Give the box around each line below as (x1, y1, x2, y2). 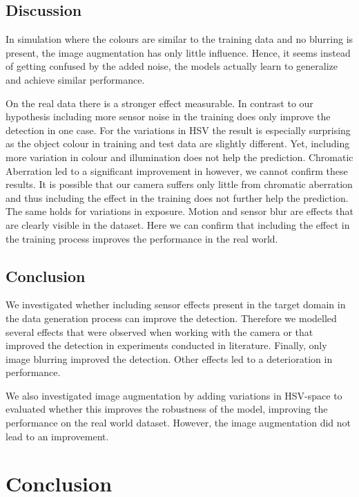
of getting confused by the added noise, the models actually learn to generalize (6, 59, 338, 73)
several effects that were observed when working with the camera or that (6, 324, 313, 339)
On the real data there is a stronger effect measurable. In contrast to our (6, 95, 313, 110)
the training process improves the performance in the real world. (6, 231, 278, 245)
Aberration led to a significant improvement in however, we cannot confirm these (6, 163, 348, 178)
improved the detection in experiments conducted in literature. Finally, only (6, 338, 327, 353)
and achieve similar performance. (6, 72, 145, 86)
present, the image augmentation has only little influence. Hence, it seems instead (6, 45, 351, 59)
